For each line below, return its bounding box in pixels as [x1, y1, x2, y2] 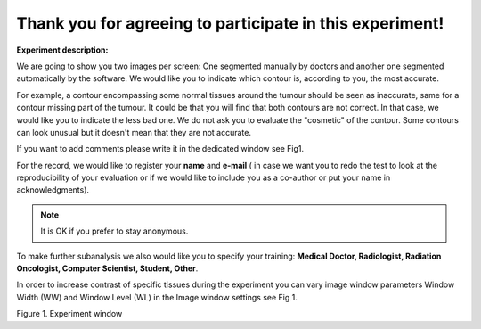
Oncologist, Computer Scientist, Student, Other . [16, 263, 199, 274]
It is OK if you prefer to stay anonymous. [40, 226, 189, 236]
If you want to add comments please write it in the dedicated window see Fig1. [16, 144, 305, 154]
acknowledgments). [16, 185, 89, 195]
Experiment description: [16, 45, 109, 55]
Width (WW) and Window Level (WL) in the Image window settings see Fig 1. [16, 292, 298, 302]
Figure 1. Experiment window [16, 308, 123, 319]
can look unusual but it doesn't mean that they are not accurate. [16, 127, 251, 137]
